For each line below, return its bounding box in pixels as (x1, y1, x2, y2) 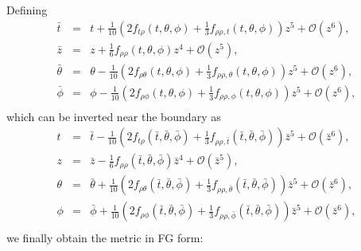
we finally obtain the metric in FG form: (6, 229, 204, 245)
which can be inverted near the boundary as (6, 108, 221, 124)
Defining (6, 2, 48, 18)
